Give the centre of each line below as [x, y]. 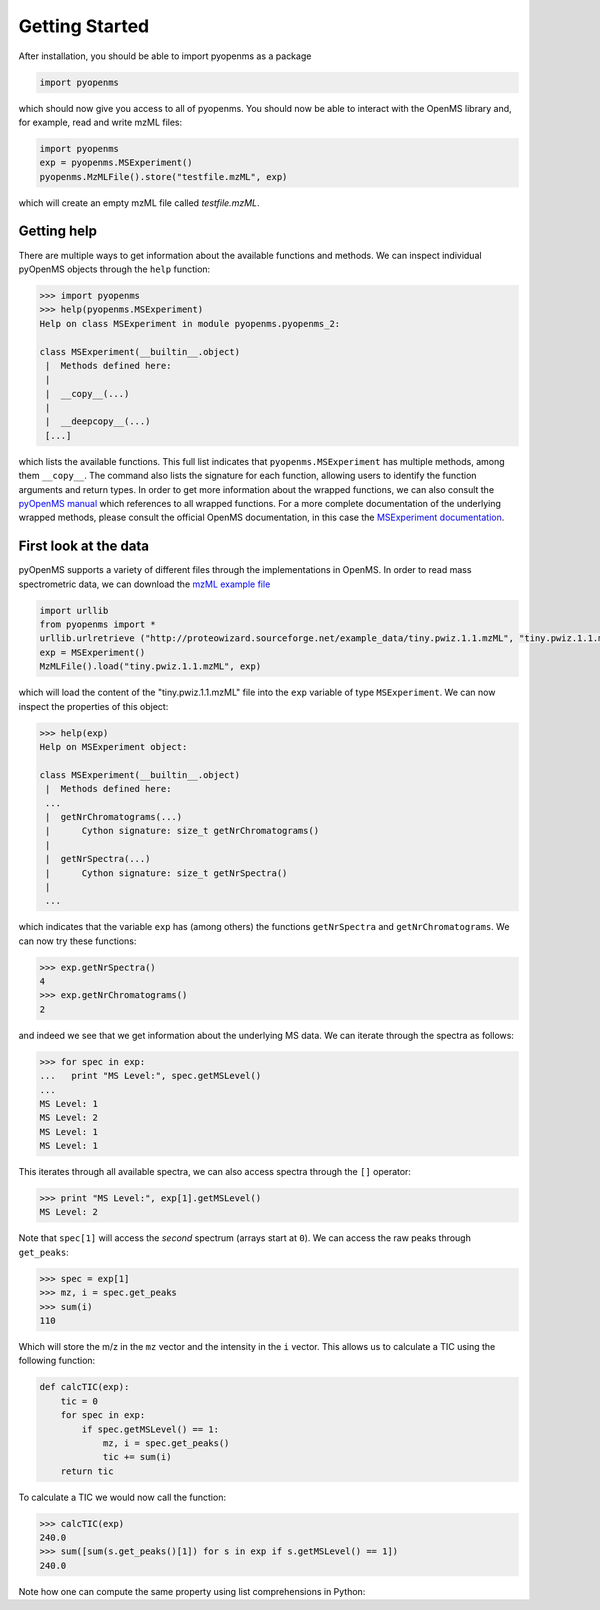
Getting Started [84, 26]
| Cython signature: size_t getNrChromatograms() [182, 831]
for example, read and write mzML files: [100, 122]
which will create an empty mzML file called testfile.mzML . [139, 202]
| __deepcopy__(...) [98, 421]
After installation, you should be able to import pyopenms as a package [165, 56]
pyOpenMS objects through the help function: [114, 269]
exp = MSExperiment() [92, 652]
